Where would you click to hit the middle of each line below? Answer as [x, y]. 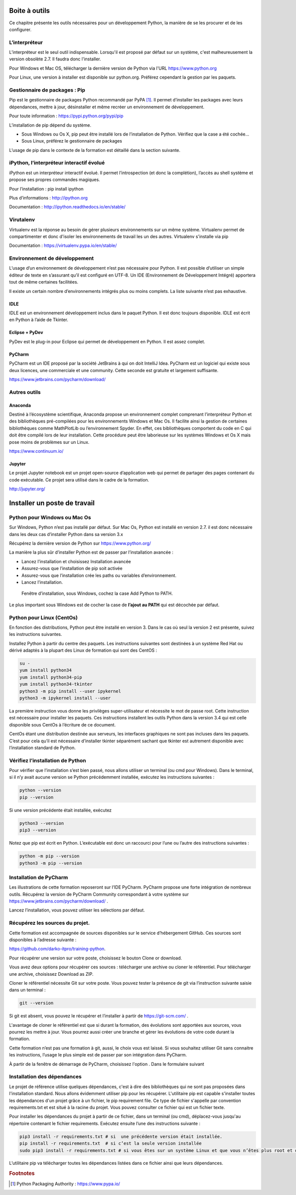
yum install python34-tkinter [56, 684]
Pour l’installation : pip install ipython [46, 189]
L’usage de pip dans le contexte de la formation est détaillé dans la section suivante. [95, 150]
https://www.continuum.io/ [36, 451]
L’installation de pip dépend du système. [50, 125]
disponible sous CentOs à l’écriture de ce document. [62, 724]
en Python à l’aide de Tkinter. [39, 320]
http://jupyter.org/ [27, 489]
